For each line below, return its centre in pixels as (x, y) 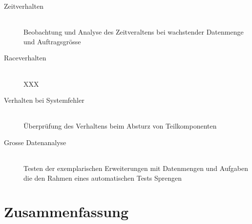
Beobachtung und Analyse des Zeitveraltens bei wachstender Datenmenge (134, 32)
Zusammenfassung (66, 211)
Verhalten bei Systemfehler (44, 100)
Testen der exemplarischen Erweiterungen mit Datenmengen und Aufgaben (136, 168)
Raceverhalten (25, 58)
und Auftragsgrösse (52, 41)
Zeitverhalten (24, 6)
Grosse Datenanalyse (35, 142)
